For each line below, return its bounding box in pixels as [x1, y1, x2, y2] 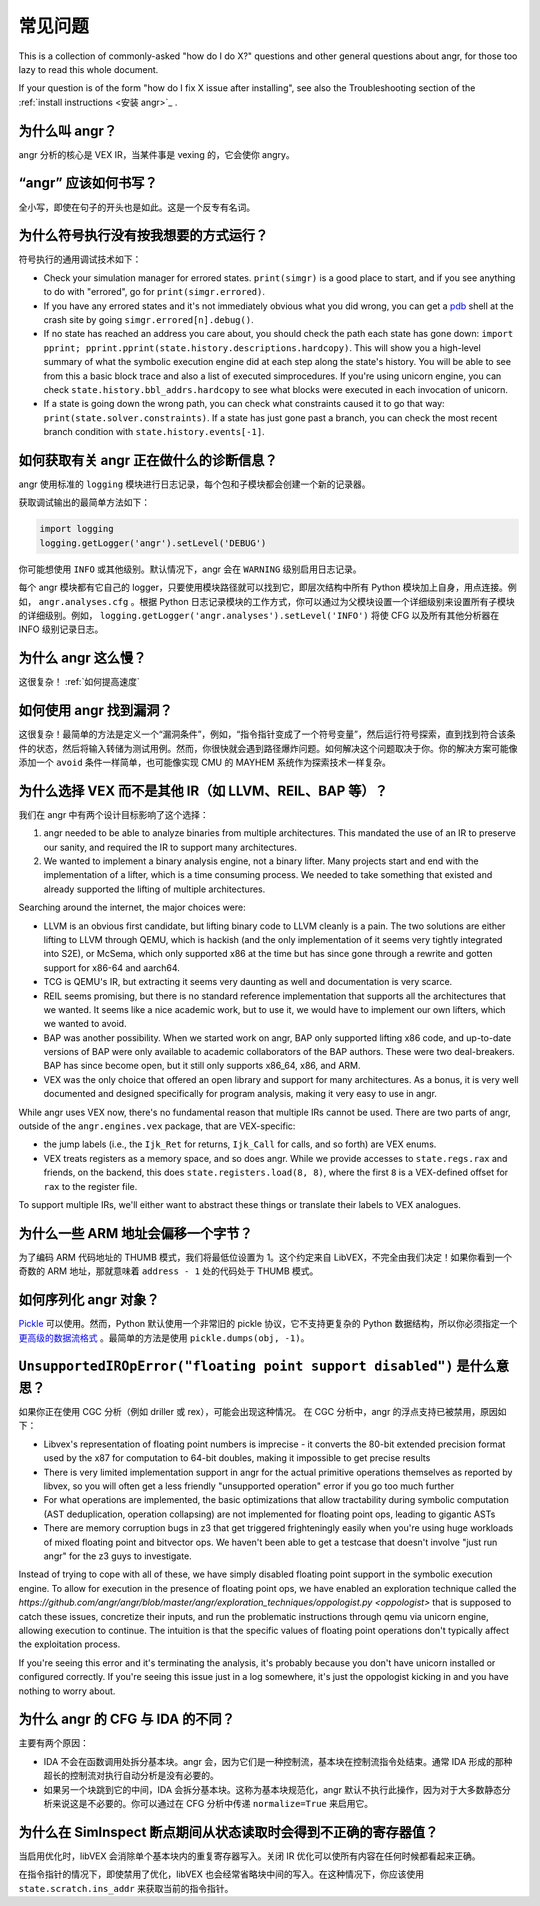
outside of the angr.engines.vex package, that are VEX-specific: [18, 1120, 296, 1132]
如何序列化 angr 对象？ [18, 1291, 160, 1309]
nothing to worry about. [18, 1685, 116, 1697]
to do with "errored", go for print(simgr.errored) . [43, 286, 265, 298]
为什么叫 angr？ [18, 122, 118, 139]
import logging [39, 523, 114, 535]
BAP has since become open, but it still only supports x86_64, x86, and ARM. [43, 1060, 361, 1072]
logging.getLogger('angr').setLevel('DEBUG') [39, 537, 267, 549]
